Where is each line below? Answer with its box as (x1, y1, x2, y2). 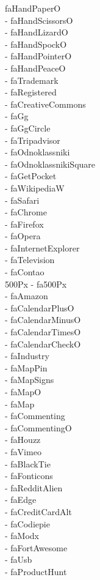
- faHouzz (5, 433, 41, 446)
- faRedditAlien (5, 481, 63, 494)
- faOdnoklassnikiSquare (5, 157, 96, 170)
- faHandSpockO (5, 37, 67, 50)
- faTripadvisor (5, 133, 60, 146)
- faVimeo (5, 445, 41, 458)
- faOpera (5, 229, 41, 242)
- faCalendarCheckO (5, 337, 81, 350)
